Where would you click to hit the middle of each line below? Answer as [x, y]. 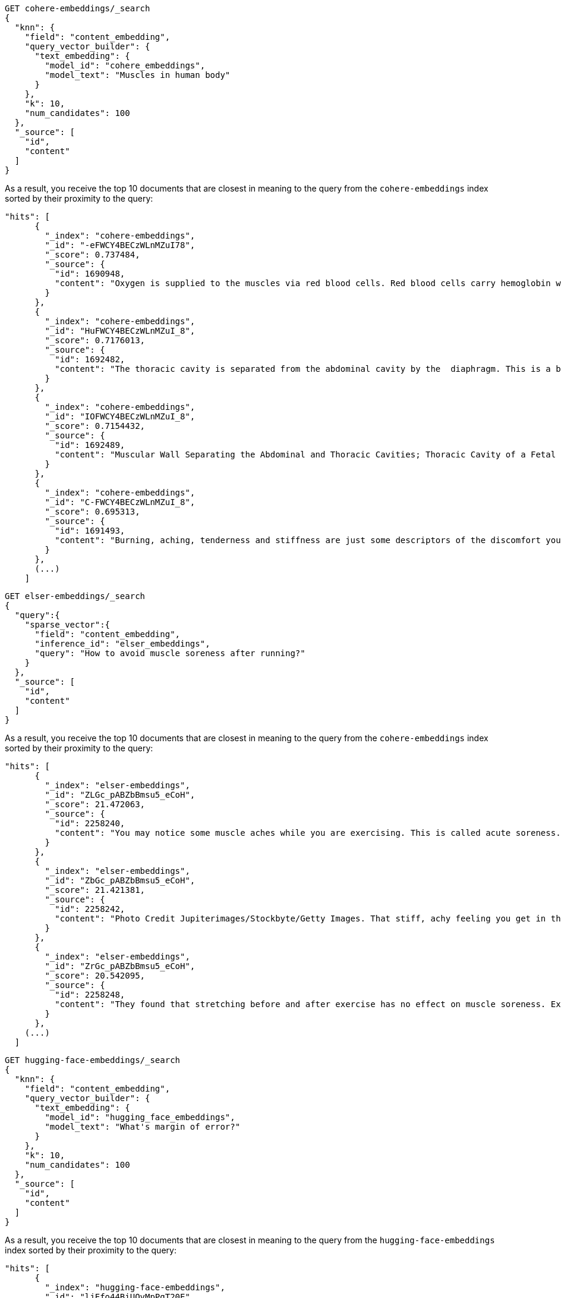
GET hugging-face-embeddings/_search [93, 1060]
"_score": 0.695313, [92, 512]
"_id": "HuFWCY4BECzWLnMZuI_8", [120, 331]
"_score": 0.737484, [92, 255]
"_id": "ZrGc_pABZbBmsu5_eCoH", [120, 966]
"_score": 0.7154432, [95, 426]
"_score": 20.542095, [95, 976]
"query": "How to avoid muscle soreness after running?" [170, 653]
